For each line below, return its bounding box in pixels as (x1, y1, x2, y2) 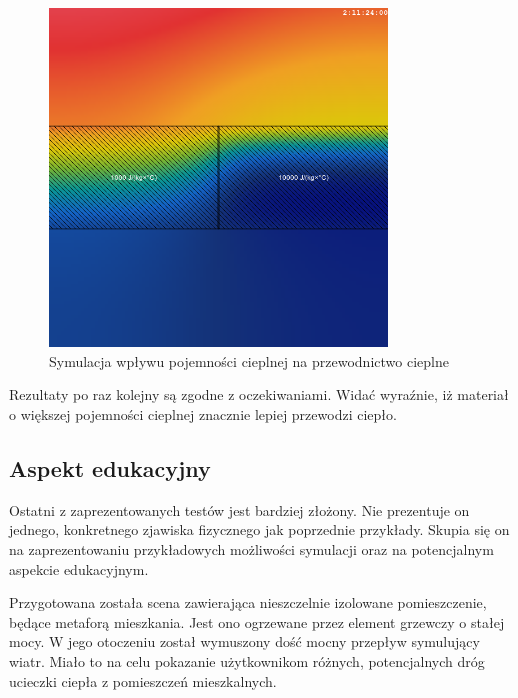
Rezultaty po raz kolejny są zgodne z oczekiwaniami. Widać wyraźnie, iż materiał (9, 384, 509, 405)
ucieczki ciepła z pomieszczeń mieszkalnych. (9, 670, 277, 691)
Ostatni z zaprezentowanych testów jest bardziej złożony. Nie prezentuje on (9, 499, 470, 520)
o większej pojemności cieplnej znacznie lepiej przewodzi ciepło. (9, 403, 397, 424)
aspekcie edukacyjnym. (9, 558, 149, 579)
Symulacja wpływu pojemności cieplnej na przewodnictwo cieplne (49, 350, 449, 371)
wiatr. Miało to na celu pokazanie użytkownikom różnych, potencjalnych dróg (9, 650, 485, 671)
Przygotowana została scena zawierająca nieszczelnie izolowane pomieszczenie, (9, 592, 487, 613)
